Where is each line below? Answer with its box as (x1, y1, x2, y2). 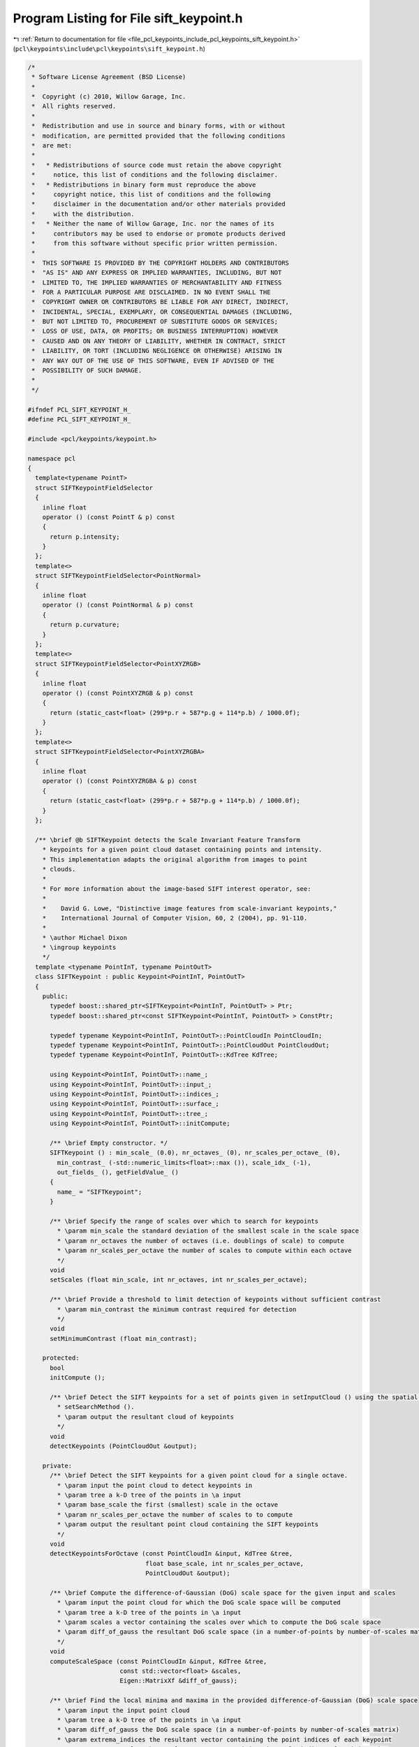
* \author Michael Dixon (42, 934, 128, 941)
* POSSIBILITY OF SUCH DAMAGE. (31, 367, 142, 375)
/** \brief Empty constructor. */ (50, 1139, 168, 1147)
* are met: (31, 142, 73, 150)
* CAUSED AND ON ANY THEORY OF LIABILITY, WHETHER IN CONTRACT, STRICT (31, 337, 286, 345)
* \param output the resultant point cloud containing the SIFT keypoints (57, 1521, 319, 1528)
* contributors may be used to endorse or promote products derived (31, 229, 286, 238)
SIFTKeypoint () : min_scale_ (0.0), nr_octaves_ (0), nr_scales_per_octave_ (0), (50, 1149, 341, 1157)
